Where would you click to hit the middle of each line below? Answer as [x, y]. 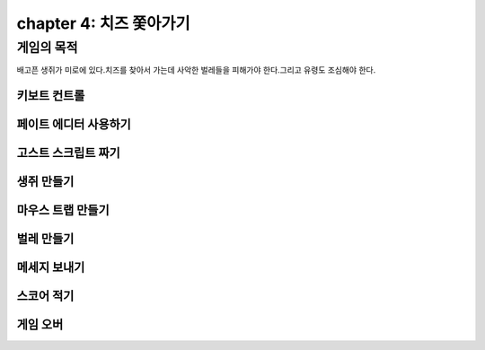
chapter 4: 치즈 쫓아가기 [103, 23]
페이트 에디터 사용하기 [74, 124]
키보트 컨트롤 [51, 96]
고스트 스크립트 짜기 [68, 153]
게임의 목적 [47, 48]
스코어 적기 [45, 296]
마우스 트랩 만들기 [63, 210]
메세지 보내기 [51, 268]
